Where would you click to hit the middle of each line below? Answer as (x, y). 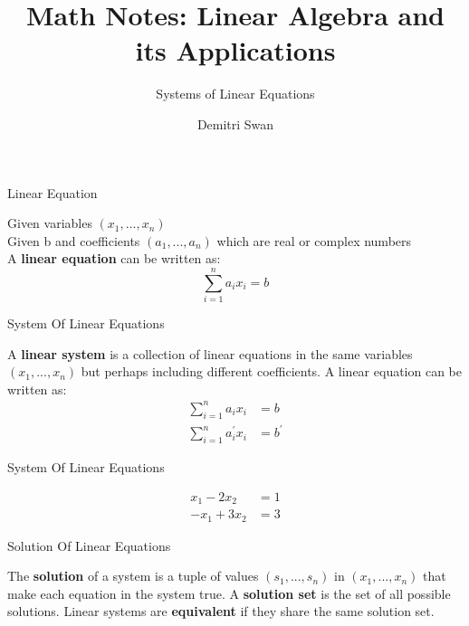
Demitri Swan (235, 123)
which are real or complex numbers (314, 240)
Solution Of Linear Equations (89, 545)
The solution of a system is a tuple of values (133, 576)
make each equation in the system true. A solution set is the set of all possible (229, 593)
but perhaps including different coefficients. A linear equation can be (272, 371)
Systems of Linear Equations (235, 94)
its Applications (235, 50)
